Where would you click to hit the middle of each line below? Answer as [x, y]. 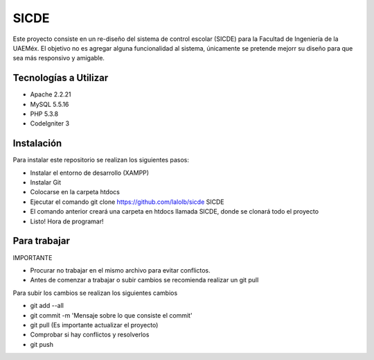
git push [42, 344]
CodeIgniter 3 [50, 123]
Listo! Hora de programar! [67, 221]
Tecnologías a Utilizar [61, 78]
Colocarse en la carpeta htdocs [75, 192]
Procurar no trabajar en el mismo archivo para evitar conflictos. [120, 270]
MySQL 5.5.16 [50, 104]
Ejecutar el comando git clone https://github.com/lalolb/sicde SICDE [127, 202]
